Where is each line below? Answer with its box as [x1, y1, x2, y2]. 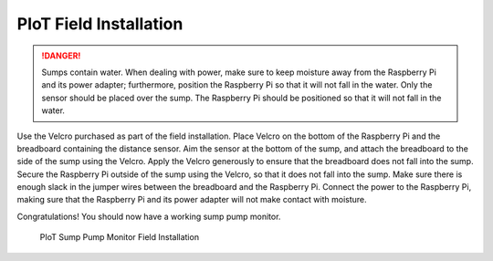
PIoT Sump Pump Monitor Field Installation [39, 232, 200, 243]
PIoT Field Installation [16, 14, 184, 34]
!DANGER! [41, 50, 81, 61]
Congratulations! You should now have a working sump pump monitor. [16, 211, 281, 222]
